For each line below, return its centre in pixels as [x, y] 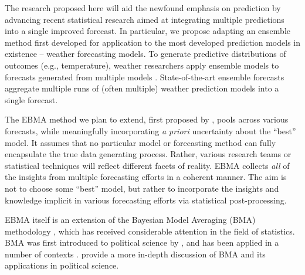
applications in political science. [62, 265]
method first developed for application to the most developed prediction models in [152, 42]
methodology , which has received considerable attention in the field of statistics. [150, 231]
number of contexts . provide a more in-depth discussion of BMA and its [135, 254]
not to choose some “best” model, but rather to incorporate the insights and [142, 188]
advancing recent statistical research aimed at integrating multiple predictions [145, 19]
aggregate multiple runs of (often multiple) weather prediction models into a [142, 88]
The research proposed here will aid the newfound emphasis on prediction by [143, 8]
